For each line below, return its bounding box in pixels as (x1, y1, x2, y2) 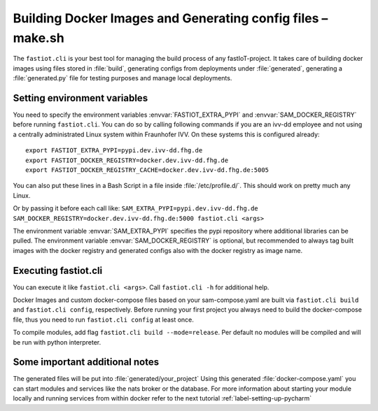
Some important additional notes (13, 356, 160, 368)
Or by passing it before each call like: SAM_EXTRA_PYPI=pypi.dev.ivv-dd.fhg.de (13, 204, 258, 212)
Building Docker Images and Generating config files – (13, 10, 328, 26)
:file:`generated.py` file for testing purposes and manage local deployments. (13, 74, 232, 82)
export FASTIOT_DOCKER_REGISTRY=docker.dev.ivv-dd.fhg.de (25, 156, 229, 164)
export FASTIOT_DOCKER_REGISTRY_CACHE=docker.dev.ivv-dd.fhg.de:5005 (25, 166, 269, 174)
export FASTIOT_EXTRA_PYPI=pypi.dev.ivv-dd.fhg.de (25, 147, 203, 154)
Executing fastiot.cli (13, 264, 103, 276)
